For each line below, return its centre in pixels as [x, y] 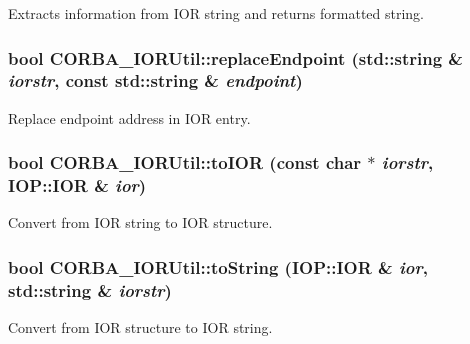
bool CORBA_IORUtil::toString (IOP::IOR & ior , [218, 266]
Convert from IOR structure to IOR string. [140, 327]
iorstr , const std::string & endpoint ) [155, 80]
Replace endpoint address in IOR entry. [129, 117]
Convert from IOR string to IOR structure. [140, 222]
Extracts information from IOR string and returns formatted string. [216, 13]
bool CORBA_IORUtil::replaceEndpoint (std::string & [235, 57]
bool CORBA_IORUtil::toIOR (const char [185, 162]
